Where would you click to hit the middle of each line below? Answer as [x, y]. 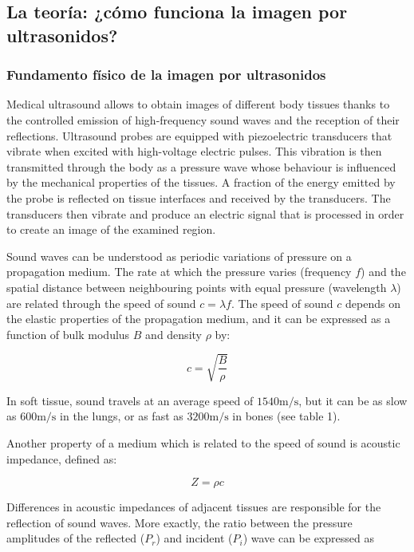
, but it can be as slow [353, 400]
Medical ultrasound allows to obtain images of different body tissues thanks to [198, 104]
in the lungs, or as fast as [122, 416]
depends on [373, 303]
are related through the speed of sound [101, 303]
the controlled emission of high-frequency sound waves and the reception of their [203, 119]
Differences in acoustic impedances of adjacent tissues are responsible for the [194, 507]
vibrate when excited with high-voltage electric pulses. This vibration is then [194, 151]
